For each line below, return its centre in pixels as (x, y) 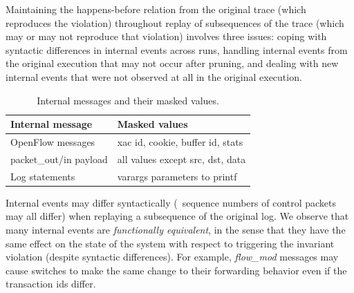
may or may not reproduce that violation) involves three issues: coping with (166, 36)
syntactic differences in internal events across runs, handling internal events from (177, 49)
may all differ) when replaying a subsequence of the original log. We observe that (177, 216)
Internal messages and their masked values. (128, 100)
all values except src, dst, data (181, 159)
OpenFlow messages (53, 142)
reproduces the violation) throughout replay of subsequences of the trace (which (175, 22)
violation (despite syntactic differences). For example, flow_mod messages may (172, 257)
